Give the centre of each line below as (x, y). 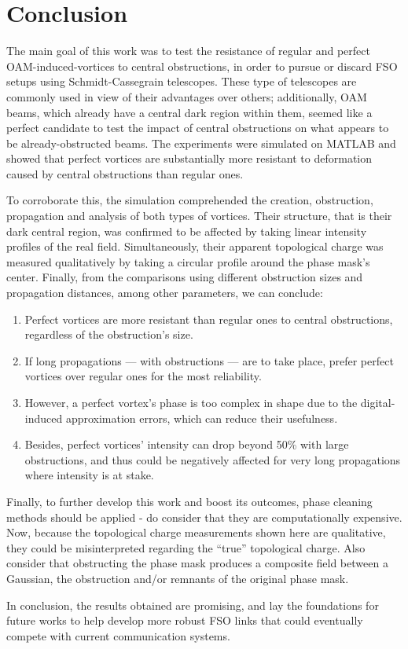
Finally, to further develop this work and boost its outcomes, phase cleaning (189, 501)
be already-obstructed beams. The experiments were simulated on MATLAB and (201, 143)
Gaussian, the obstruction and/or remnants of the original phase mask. (178, 578)
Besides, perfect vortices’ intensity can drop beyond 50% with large (187, 444)
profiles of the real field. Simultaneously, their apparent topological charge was (195, 246)
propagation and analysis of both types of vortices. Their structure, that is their (199, 216)
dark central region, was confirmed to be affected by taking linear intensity (187, 231)
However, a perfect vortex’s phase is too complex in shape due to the (191, 402)
